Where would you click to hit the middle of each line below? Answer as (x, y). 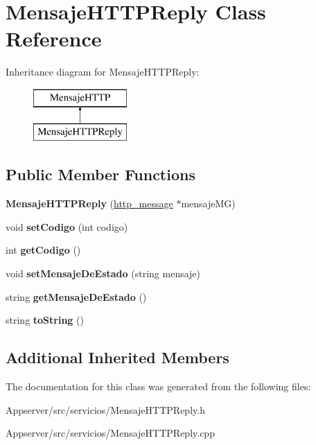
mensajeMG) (208, 203)
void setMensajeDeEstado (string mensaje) (103, 273)
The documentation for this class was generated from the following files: (158, 386)
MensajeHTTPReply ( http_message (89, 203)
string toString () (45, 320)
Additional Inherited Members (117, 357)
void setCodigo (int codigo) (67, 226)
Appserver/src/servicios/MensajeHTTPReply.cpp (110, 433)
